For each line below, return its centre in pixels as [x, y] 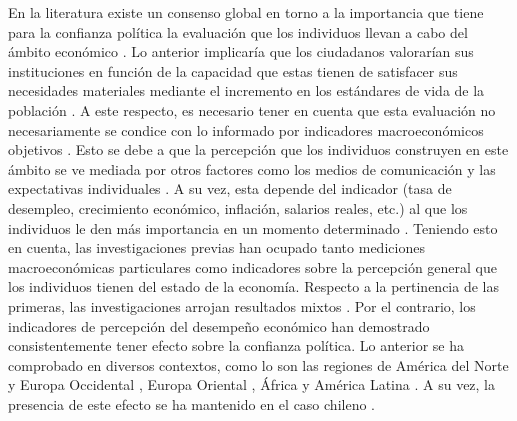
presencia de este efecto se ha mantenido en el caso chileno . [191, 403]
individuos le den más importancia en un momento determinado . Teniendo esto [253, 227]
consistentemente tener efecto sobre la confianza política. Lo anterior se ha [236, 345]
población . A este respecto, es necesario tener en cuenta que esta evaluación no [252, 109]
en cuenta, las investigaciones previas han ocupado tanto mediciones [216, 247]
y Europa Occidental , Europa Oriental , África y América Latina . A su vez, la [252, 384]
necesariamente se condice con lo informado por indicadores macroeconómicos [246, 129]
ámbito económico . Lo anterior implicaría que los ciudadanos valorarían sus [241, 51]
